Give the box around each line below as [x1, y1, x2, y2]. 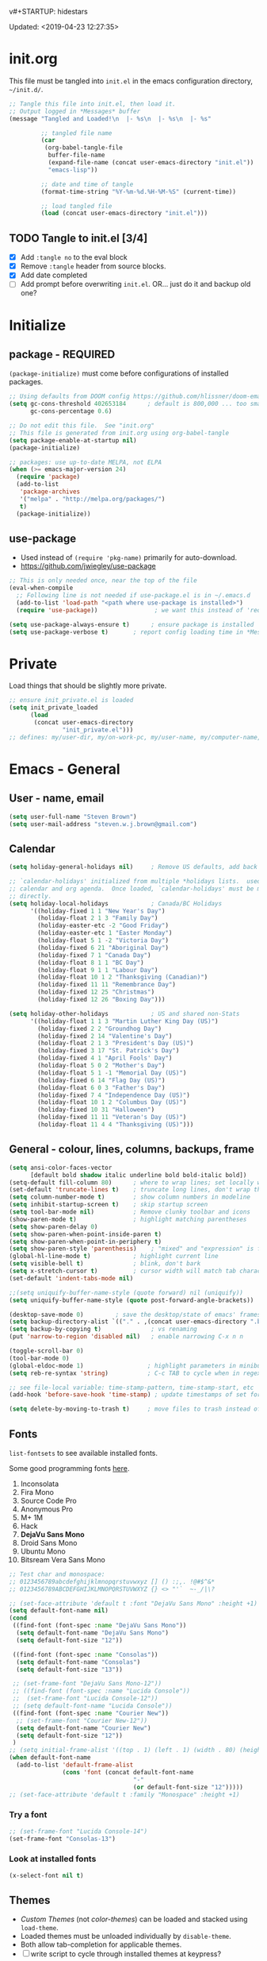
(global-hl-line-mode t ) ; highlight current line [9, 1253, 219, 1260]
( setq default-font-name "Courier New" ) [16, 1724, 151, 1732]
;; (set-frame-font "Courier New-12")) [16, 1716, 148, 1724]
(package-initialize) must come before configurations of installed [9, 369, 229, 378]
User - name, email [9, 792, 105, 805]
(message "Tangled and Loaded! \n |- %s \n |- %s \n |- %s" [9, 114, 212, 122]
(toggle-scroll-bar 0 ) [9, 1347, 84, 1355]
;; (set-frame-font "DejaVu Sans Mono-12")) [12, 1680, 162, 1688]
